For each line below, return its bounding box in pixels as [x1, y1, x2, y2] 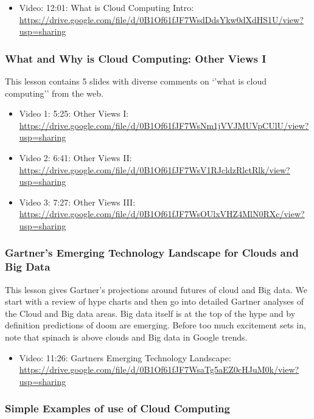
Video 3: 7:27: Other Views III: [19, 195, 136, 208]
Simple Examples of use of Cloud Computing [5, 401, 230, 416]
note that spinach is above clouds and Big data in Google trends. [5, 331, 248, 344]
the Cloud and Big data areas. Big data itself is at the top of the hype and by [5, 306, 296, 319]
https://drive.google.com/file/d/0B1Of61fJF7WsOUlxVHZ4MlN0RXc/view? [19, 207, 305, 220]
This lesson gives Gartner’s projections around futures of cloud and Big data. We [5, 283, 307, 296]
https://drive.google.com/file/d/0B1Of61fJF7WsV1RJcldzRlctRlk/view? [19, 163, 290, 176]
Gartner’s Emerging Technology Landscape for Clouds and [5, 245, 299, 260]
